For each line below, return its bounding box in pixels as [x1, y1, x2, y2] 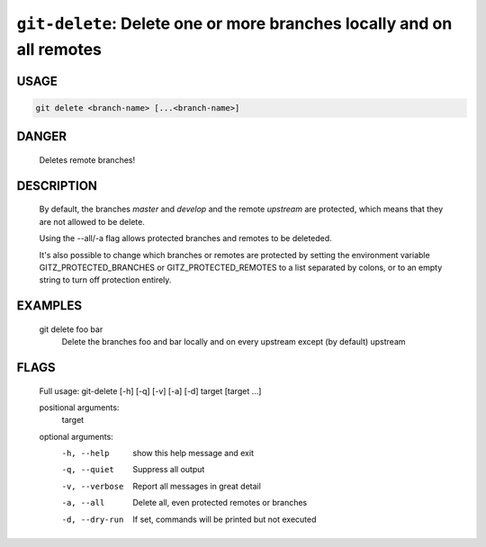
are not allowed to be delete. [39, 216, 146, 227]
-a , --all [61, 498, 105, 508]
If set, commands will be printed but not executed [132, 514, 317, 525]
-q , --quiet [61, 464, 114, 475]
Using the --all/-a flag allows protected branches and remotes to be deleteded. [39, 233, 332, 244]
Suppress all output [132, 464, 205, 475]
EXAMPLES [16, 298, 83, 314]
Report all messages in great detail [132, 480, 261, 491]
